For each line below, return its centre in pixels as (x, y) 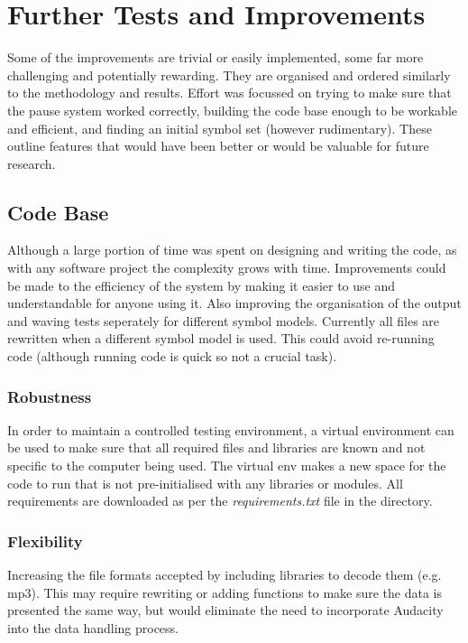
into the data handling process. (93, 627)
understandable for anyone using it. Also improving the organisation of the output (234, 303)
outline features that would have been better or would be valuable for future (218, 146)
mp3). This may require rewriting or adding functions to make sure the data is (225, 592)
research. (32, 163)
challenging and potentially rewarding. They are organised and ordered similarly (229, 75)
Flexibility (45, 540)
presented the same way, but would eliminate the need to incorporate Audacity (225, 610)
